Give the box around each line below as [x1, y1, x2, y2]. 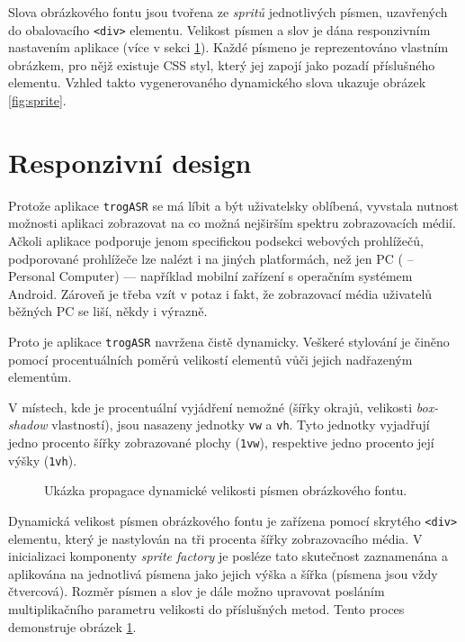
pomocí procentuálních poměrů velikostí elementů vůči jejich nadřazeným [8, 349, 413, 368]
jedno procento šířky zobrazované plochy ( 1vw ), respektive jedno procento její [8, 433, 434, 452]
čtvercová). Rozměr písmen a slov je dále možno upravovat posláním [8, 582, 385, 601]
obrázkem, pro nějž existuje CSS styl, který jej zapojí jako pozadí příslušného [8, 55, 435, 74]
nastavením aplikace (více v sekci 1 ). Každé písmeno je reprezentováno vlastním [8, 38, 449, 57]
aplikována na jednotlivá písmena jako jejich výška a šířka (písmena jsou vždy [8, 564, 438, 583]
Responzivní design [8, 143, 252, 180]
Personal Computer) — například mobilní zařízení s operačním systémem [8, 267, 413, 285]
